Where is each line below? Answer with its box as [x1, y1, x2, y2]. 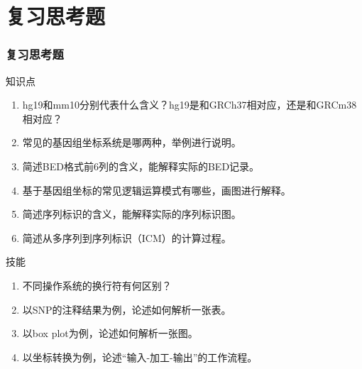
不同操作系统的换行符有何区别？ [22, 277, 172, 292]
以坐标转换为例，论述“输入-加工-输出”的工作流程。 [22, 349, 258, 364]
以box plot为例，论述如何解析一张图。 [22, 326, 198, 341]
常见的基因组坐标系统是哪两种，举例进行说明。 [22, 135, 241, 150]
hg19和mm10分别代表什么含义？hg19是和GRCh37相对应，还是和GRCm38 [22, 97, 357, 112]
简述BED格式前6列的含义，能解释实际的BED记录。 [22, 158, 260, 173]
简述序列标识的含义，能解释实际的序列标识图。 [22, 206, 241, 221]
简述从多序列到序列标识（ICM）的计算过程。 [22, 230, 231, 245]
